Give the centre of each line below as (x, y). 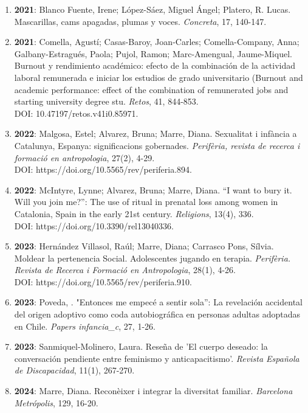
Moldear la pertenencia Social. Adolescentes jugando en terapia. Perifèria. (152, 258)
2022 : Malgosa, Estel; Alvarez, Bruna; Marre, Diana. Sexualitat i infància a (156, 134)
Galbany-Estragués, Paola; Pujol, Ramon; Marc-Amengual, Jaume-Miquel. (153, 53)
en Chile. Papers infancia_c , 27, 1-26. (85, 326)
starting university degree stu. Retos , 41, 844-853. (106, 101)
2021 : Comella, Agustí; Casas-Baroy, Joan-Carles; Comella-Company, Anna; (157, 42)
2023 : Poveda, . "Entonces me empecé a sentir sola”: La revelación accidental (158, 302)
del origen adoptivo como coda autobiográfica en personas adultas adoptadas (157, 314)
